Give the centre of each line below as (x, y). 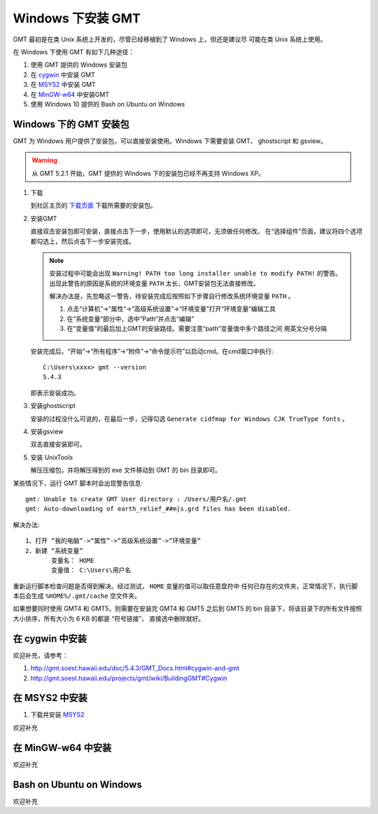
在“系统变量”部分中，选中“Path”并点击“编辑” (131, 318)
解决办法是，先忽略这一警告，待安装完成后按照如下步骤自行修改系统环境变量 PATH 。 (172, 296)
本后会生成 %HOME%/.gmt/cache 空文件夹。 (77, 596)
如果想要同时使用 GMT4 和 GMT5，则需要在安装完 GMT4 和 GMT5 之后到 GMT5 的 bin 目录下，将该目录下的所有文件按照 (188, 609)
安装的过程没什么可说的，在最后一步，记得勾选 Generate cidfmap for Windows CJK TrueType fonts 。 (190, 419)
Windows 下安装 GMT (77, 18)
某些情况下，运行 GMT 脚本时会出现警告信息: (78, 483)
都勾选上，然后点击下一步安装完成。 (83, 241)
